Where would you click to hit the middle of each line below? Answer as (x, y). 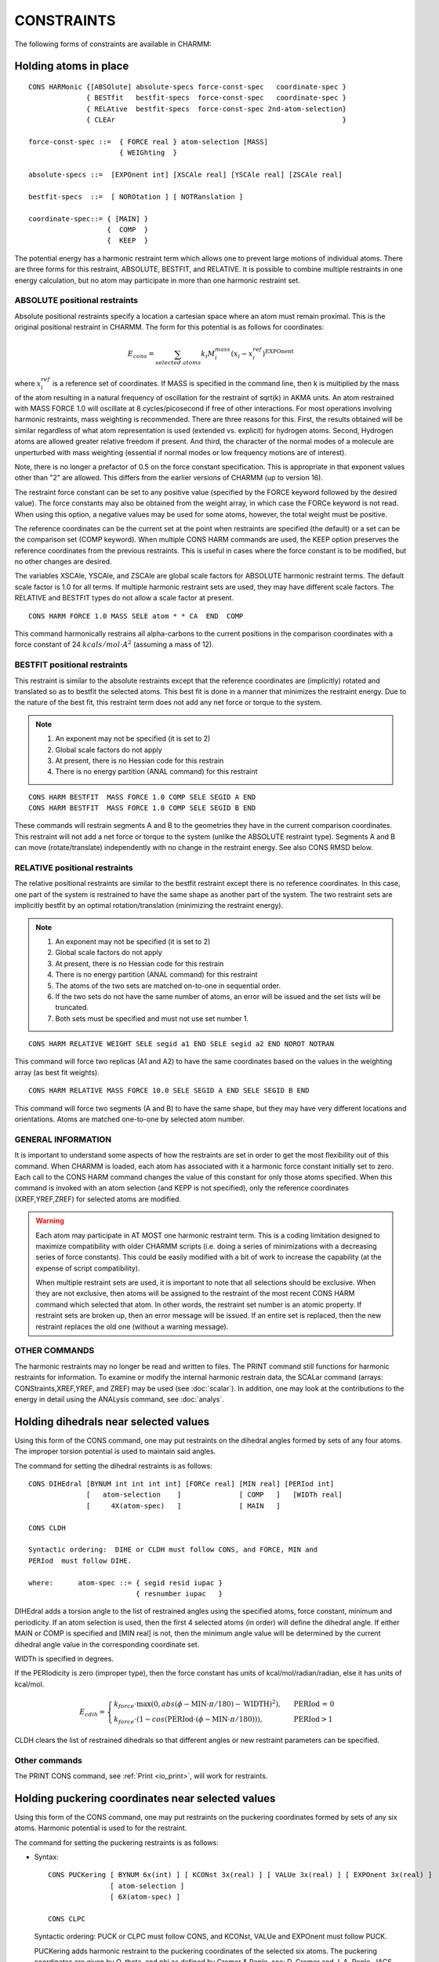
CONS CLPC (67, 1919)
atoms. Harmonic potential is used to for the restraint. (101, 1828)
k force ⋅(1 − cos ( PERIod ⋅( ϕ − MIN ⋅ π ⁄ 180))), (188, 1720)
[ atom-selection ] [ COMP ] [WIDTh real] (214, 1495)
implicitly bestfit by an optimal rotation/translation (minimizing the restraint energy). (149, 906)
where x (28, 383)
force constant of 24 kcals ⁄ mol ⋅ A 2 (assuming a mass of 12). (114, 644)
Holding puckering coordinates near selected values (145, 1798)
